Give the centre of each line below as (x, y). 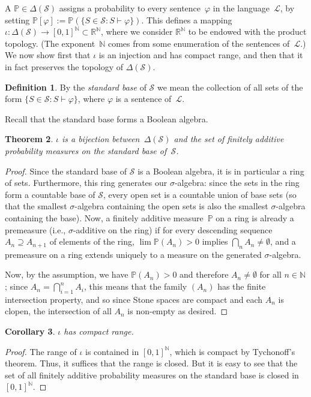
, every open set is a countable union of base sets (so (200, 194)
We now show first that (48, 55)
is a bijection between (101, 139)
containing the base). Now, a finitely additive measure (104, 217)
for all (270, 274)
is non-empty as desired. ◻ (178, 311)
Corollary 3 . (30, 331)
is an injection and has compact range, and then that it (201, 55)
